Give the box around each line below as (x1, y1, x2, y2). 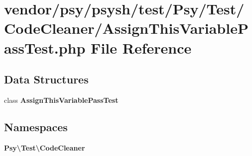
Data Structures (4, 72, 89, 87)
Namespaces (4, 119, 68, 134)
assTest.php (4, 37, 86, 58)
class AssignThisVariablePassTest (4, 94, 119, 105)
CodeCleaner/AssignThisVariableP (4, 18, 249, 38)
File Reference (91, 37, 192, 58)
